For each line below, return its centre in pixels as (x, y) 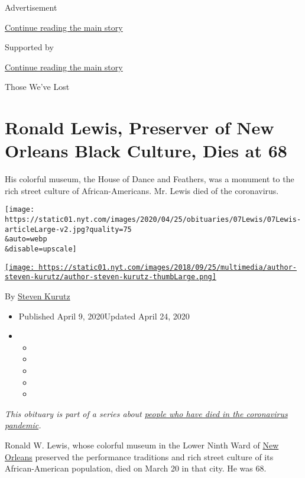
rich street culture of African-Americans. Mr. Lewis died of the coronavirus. (142, 190)
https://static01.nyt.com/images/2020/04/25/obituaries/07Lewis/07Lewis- (153, 220)
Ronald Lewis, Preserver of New (139, 127)
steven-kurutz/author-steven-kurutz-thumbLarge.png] (111, 277)
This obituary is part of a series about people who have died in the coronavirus (146, 413)
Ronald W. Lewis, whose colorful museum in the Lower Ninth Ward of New (142, 445)
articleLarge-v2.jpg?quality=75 (68, 229)
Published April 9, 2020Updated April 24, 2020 (104, 316)
